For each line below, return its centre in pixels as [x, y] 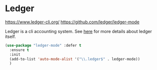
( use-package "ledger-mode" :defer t [43, 45]
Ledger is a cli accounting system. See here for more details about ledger [78, 31]
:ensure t [19, 50]
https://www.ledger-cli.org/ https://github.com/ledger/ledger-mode [72, 22]
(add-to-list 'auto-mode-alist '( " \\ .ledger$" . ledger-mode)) [75, 59]
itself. [10, 36]
